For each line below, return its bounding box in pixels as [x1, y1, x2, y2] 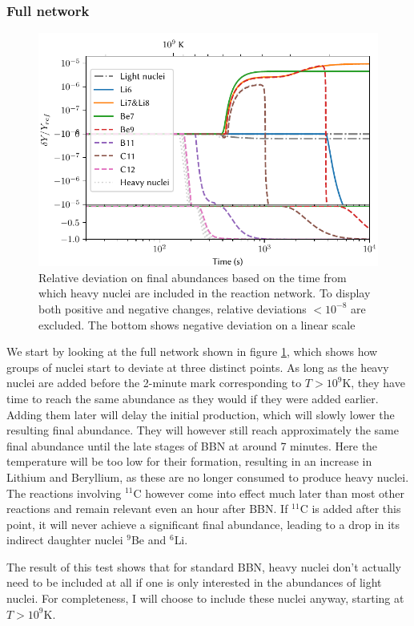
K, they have [342, 374, 405, 391]
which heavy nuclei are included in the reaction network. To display [38, 285, 371, 301]
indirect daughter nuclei [6, 531, 123, 548]
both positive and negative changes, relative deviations [38, 300, 307, 317]
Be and [131, 531, 167, 548]
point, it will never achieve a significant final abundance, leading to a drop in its [6, 515, 400, 532]
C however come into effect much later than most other [133, 484, 404, 501]
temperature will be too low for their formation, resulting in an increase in [6, 453, 372, 470]
